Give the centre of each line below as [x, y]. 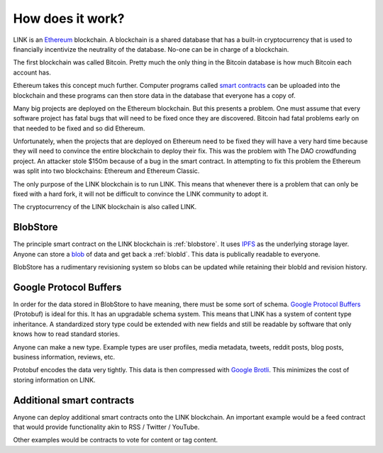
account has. [32, 72]
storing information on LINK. [54, 380]
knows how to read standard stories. [66, 334]
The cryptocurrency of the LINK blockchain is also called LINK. [105, 207]
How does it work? [69, 18]
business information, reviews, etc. [64, 357]
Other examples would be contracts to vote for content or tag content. [116, 440]
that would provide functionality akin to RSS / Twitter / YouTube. [106, 427]
